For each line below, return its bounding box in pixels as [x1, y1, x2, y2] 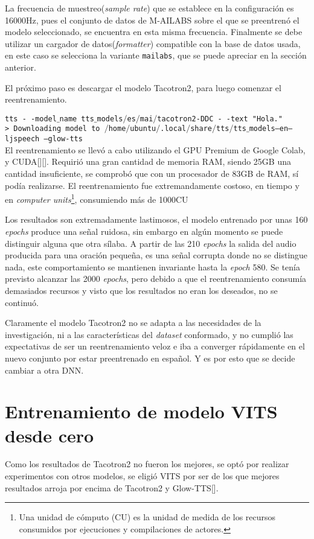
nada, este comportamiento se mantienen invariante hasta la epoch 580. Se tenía [5, 260, 300, 273]
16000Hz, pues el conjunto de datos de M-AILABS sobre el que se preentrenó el [5, 13, 300, 26]
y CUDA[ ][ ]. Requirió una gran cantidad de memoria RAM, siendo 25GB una [5, 155, 291, 168]
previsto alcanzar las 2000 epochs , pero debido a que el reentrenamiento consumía [5, 272, 307, 285]
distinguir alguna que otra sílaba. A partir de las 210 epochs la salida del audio [5, 237, 296, 249]
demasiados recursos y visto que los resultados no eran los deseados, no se [5, 284, 278, 296]
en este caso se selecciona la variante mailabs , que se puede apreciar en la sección [5, 49, 307, 62]
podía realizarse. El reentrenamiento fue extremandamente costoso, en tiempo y [5, 179, 300, 191]
